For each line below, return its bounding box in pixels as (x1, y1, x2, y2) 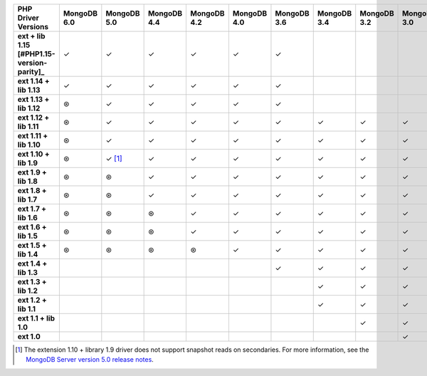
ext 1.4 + (17, 258, 48, 268)
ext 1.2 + (17, 296, 48, 305)
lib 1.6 (17, 213, 38, 222)
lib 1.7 (17, 194, 38, 204)
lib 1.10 (17, 140, 41, 150)
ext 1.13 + (17, 95, 50, 104)
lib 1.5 (17, 231, 38, 241)
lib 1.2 (17, 286, 38, 296)
